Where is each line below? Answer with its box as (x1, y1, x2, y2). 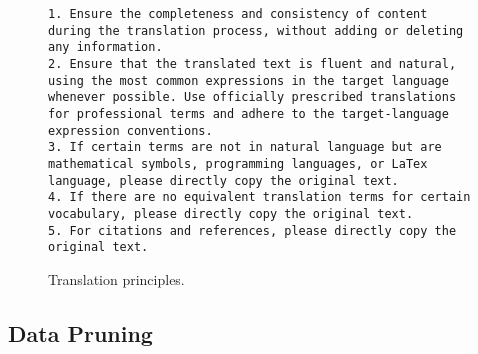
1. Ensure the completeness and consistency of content (48, 7, 428, 21)
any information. (48, 40, 163, 55)
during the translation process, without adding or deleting (48, 23, 464, 38)
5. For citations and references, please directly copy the (48, 223, 457, 238)
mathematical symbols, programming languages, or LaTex (48, 156, 428, 171)
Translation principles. (48, 268, 185, 289)
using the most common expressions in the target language (48, 73, 449, 88)
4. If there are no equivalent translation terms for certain (48, 190, 471, 205)
